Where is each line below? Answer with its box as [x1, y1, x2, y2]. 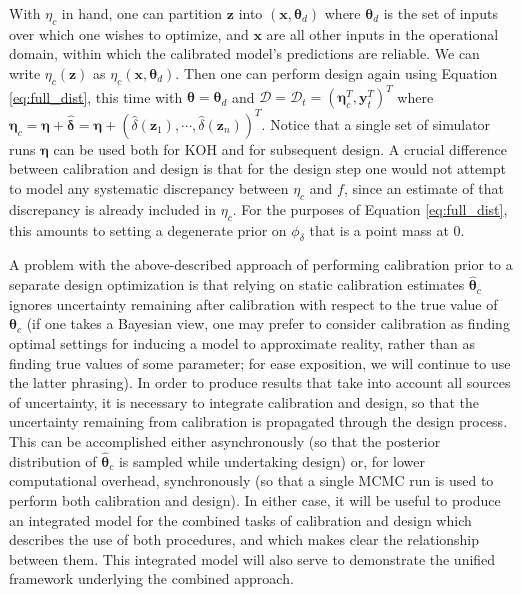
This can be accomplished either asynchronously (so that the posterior [9, 430, 441, 451]
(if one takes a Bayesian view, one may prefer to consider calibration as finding [26, 313, 510, 334]
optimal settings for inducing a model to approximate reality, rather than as [9, 332, 475, 353]
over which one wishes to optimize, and [9, 23, 249, 44]
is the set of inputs [383, 3, 498, 23]
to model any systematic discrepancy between [9, 177, 289, 198]
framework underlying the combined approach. [9, 568, 294, 589]
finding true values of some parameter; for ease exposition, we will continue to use [9, 352, 511, 373]
